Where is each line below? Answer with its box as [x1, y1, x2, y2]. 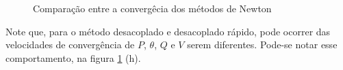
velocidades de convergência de [5, 37, 135, 52]
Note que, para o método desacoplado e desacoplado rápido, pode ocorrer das [5, 24, 331, 38]
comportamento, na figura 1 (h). [5, 50, 141, 65]
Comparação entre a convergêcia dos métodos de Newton [33, 1, 272, 15]
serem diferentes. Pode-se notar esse [187, 37, 338, 52]
